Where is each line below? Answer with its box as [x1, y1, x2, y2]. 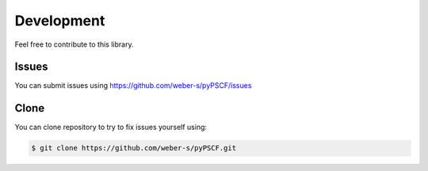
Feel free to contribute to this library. [14, 40, 134, 49]
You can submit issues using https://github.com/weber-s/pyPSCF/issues [14, 81, 252, 90]
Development [14, 12, 105, 29]
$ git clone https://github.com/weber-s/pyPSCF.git [31, 143, 237, 153]
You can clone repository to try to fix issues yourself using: [14, 123, 208, 132]
